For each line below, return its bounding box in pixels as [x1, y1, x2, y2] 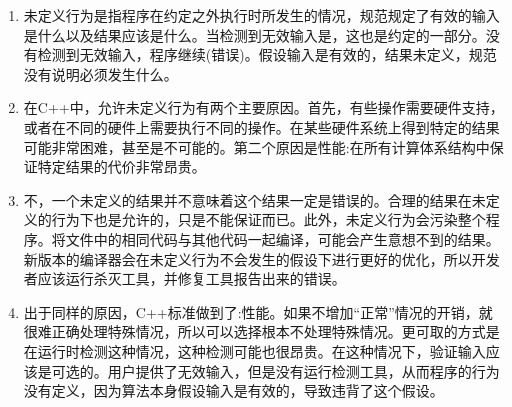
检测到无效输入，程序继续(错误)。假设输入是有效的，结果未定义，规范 [37, 44, 497, 65]
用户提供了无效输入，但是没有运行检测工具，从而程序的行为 [107, 360, 500, 381]
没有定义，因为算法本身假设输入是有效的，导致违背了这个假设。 [23, 380, 444, 401]
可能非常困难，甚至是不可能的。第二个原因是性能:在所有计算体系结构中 [23, 136, 490, 157]
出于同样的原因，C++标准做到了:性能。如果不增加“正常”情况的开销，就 [23, 301, 493, 322]
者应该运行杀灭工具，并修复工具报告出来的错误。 [23, 268, 346, 289]
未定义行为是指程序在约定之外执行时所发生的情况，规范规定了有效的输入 [23, 5, 500, 25]
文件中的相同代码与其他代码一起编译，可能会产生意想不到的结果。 [65, 228, 500, 249]
